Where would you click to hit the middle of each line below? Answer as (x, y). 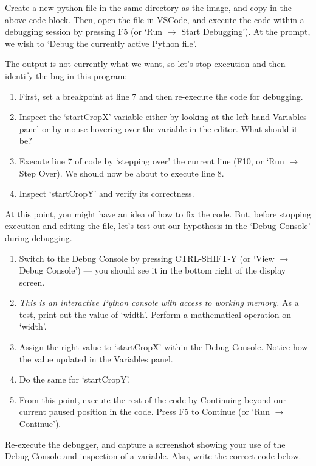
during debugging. (39, 237)
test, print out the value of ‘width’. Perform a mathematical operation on (155, 314)
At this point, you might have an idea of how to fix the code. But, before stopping (158, 214)
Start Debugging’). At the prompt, (246, 31)
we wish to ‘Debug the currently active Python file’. (101, 43)
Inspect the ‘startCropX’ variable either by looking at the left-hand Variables (163, 117)
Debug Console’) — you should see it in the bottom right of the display (153, 270)
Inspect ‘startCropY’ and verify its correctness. (107, 193)
